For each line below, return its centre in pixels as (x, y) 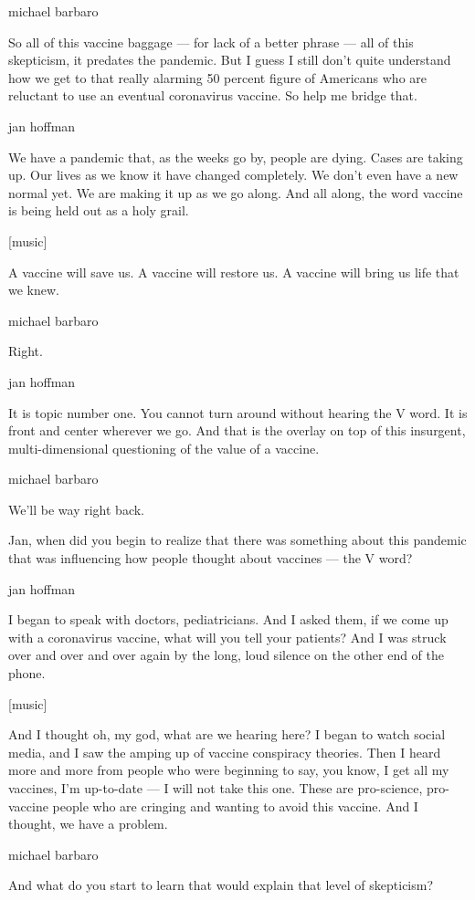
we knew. (34, 290)
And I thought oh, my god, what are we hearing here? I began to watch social (227, 734)
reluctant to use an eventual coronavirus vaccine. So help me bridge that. (213, 95)
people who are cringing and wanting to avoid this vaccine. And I (235, 806)
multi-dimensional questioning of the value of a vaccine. (164, 448)
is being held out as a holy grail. (99, 210)
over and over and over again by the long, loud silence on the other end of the (227, 655)
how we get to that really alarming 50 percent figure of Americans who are (217, 77)
